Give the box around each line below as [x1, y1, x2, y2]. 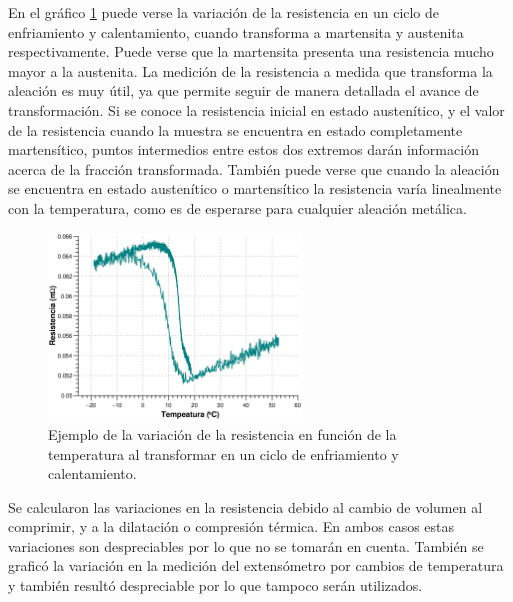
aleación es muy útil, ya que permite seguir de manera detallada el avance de [8, 80, 479, 101]
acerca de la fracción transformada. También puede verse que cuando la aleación [8, 158, 500, 179]
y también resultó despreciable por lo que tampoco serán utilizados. [8, 575, 423, 596]
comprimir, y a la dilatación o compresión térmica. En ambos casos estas [8, 516, 455, 537]
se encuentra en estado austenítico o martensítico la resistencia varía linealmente [8, 178, 502, 199]
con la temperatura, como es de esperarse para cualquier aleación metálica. [8, 197, 467, 218]
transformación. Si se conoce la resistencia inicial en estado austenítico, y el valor [8, 99, 505, 120]
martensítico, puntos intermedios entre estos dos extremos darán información [8, 139, 479, 160]
